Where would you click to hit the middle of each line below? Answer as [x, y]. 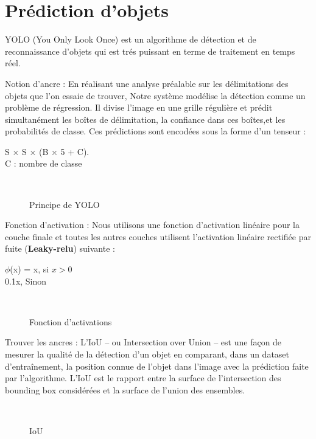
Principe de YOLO [65, 204]
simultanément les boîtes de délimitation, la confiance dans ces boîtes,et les [145, 119]
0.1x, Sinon [26, 281]
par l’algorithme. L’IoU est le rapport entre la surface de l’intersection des [143, 378]
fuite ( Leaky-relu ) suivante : [60, 248]
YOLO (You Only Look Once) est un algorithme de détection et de [131, 39]
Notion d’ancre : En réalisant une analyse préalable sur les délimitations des [147, 83]
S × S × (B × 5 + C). [47, 151]
